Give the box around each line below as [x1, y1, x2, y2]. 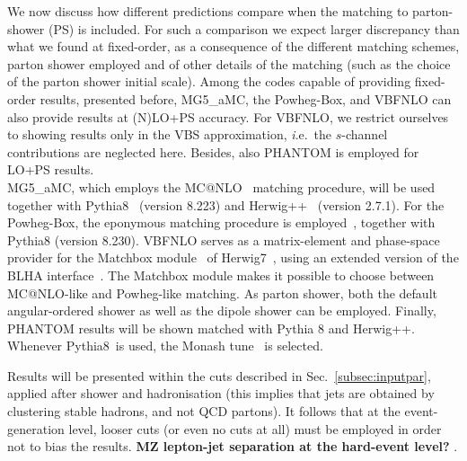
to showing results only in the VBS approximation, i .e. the [7, 125, 332, 144]
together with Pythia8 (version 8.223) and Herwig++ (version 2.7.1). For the [7, 195, 445, 214]
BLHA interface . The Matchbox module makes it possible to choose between [7, 265, 435, 284]
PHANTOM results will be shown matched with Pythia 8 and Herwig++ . [7, 318, 415, 337]
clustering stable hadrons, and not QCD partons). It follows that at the [7, 402, 401, 421]
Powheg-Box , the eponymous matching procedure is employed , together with [7, 213, 436, 232]
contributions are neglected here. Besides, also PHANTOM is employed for [7, 142, 419, 161]
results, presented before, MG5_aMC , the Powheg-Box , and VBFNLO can [40, 89, 452, 108]
